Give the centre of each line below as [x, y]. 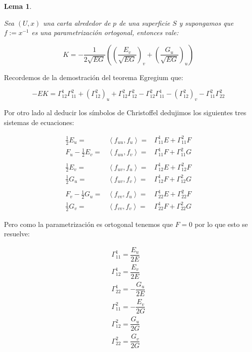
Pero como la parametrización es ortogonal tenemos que [88, 224]
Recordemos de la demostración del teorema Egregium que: [94, 77]
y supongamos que [206, 22]
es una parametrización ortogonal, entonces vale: [105, 32]
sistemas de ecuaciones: [39, 122]
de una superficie [144, 22]
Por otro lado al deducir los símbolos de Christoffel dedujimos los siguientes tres [125, 112]
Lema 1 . [18, 6]
